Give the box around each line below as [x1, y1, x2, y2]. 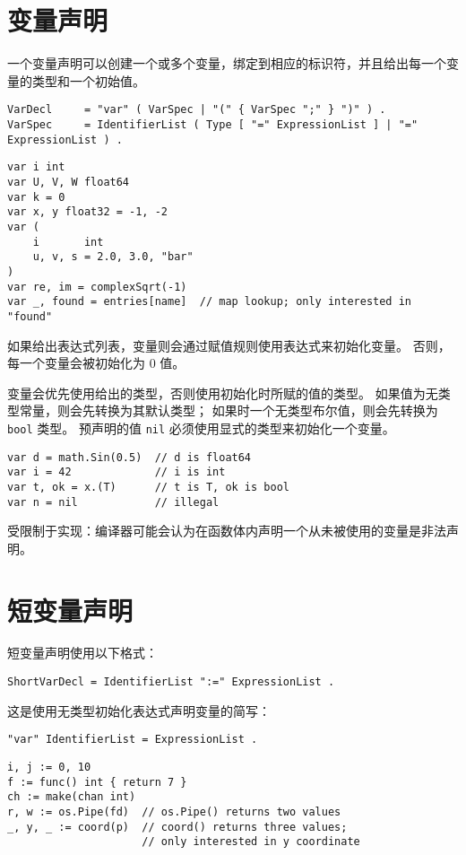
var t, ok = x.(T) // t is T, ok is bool [7, 480, 289, 493]
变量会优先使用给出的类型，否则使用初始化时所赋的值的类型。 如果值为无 [7, 383, 438, 402]
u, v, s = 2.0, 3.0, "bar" [32, 250, 194, 264]
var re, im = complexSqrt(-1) [7, 280, 187, 293]
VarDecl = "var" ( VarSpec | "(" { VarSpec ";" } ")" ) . [7, 103, 386, 117]
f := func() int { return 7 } [7, 775, 187, 789]
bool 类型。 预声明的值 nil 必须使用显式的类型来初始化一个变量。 [7, 418, 395, 437]
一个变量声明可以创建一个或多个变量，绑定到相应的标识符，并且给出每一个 [7, 54, 446, 73]
